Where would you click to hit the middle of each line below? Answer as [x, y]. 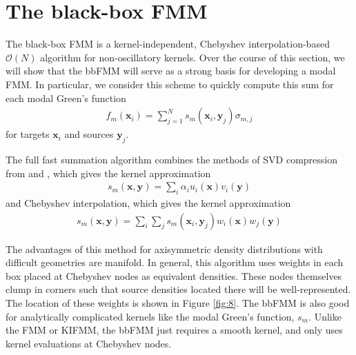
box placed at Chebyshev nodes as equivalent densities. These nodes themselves [174, 275]
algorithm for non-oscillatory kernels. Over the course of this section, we [192, 57]
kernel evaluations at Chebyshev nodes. [89, 343]
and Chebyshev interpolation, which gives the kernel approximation [148, 202]
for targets [28, 134]
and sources [89, 134]
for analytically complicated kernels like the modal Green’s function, [150, 316]
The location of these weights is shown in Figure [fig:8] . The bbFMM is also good [178, 302]
